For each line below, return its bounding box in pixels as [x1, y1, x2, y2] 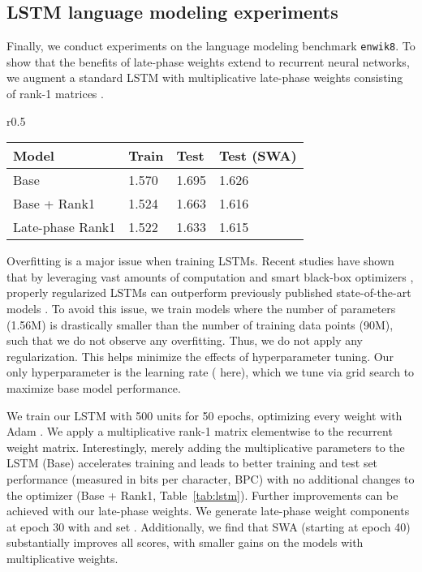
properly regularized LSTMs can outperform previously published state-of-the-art [6, 284, 411, 301]
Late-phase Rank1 [13, 217, 116, 237]
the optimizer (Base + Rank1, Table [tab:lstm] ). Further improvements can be [6, 486, 398, 503]
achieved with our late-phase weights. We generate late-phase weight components [6, 502, 410, 519]
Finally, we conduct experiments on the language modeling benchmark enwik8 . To [6, 37, 416, 54]
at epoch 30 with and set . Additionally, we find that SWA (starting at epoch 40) [6, 518, 411, 535]
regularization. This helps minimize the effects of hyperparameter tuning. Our [6, 347, 394, 364]
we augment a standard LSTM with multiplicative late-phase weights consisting [6, 69, 403, 86]
